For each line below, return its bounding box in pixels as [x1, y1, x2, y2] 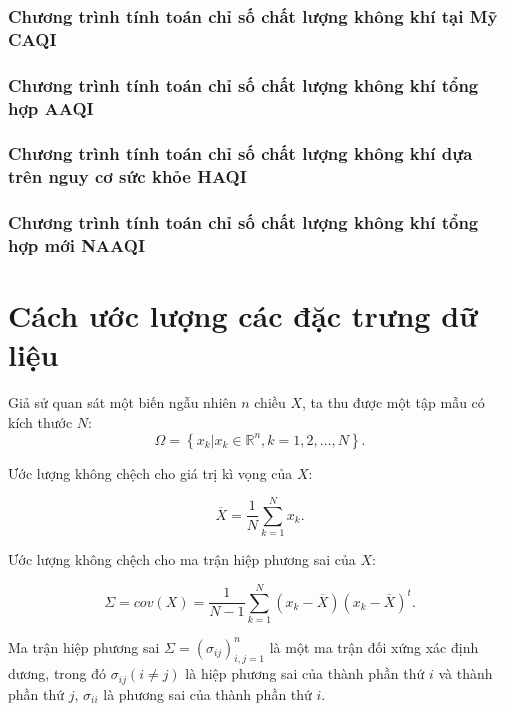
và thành [438, 663, 493, 684]
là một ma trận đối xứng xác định [269, 636, 479, 657]
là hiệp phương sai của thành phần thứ [185, 663, 425, 684]
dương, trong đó [8, 663, 107, 684]
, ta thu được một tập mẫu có [302, 392, 485, 413]
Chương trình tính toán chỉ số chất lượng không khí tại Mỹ [8, 3, 498, 28]
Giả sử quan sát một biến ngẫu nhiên [8, 392, 237, 413]
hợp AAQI [8, 95, 94, 120]
